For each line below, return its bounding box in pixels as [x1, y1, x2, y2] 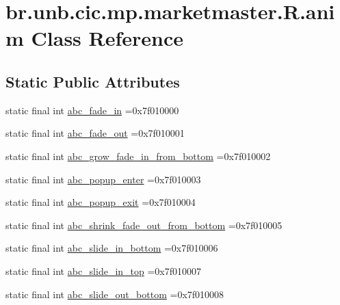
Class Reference [31, 24, 184, 52]
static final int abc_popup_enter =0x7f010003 [5, 172, 201, 186]
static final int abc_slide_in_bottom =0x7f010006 [5, 241, 218, 255]
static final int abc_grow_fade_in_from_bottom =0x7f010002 [5, 148, 271, 163]
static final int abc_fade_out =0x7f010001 [5, 126, 185, 140]
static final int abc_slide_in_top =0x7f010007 [5, 263, 202, 278]
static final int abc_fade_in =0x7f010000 [5, 103, 179, 117]
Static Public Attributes [5, 70, 180, 92]
